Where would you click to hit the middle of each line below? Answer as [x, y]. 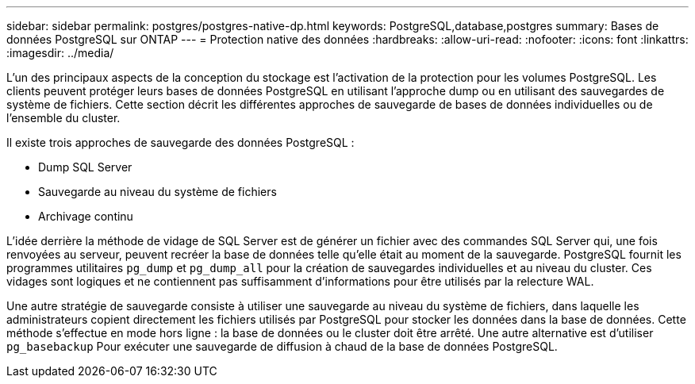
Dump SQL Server [85, 167]
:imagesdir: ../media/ [60, 53]
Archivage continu [86, 216]
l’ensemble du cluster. [63, 118]
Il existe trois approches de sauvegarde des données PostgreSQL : [180, 142]
